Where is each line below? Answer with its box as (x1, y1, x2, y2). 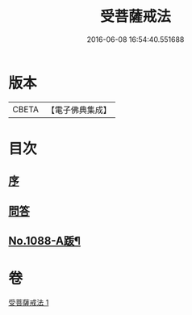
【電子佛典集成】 (46, 104, 111, 115)
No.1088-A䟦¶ (8, 234, 81, 248)
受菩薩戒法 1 (8, 297, 49, 307)
